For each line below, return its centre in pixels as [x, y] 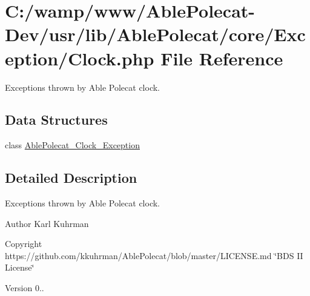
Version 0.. [25, 288]
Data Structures [56, 120]
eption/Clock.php [80, 58]
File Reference [222, 58]
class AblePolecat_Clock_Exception [72, 145]
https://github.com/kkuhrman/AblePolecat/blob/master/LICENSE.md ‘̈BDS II [154, 255]
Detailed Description [71, 178]
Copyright [24, 244]
